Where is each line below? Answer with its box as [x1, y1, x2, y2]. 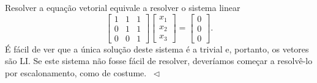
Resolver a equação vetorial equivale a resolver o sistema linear [5, 1, 241, 13]
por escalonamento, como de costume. [5, 66, 147, 79]
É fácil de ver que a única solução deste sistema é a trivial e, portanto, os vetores [5, 42, 309, 55]
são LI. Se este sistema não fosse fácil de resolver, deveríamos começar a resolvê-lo [5, 54, 313, 67]
